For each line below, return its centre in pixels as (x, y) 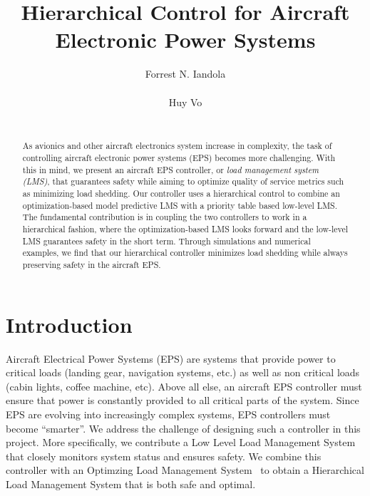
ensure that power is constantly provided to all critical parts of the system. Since (183, 400)
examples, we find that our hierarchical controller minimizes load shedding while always (185, 253)
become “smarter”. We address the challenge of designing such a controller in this (183, 428)
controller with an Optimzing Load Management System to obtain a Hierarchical (185, 470)
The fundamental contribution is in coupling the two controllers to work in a (165, 217)
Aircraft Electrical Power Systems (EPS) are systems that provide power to (171, 358)
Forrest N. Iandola (185, 74)
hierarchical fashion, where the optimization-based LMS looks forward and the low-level (185, 229)
